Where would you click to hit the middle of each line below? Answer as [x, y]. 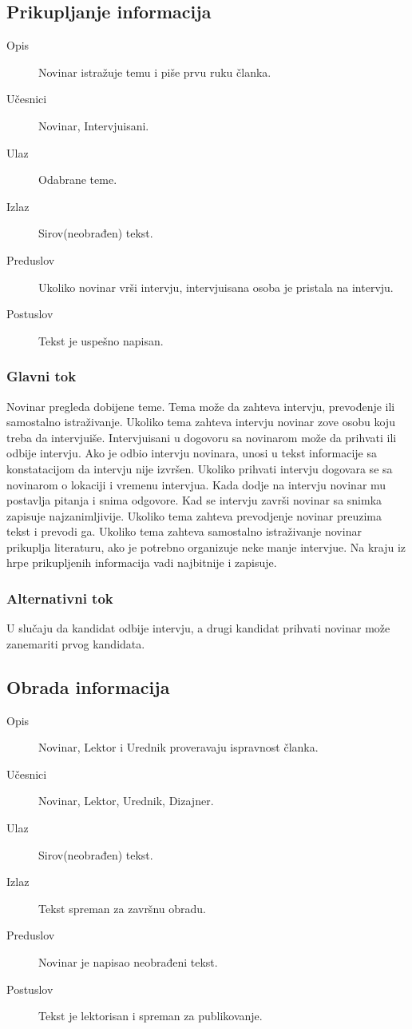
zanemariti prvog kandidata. [76, 643]
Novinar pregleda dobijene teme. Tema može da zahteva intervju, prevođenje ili [201, 406]
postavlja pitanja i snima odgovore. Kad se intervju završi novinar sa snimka [194, 500]
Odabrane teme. [78, 179]
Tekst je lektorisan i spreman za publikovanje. [151, 1016]
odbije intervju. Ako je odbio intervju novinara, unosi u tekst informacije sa [192, 453]
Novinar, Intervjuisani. [94, 125]
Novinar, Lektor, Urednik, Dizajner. [126, 801]
